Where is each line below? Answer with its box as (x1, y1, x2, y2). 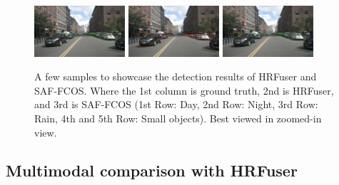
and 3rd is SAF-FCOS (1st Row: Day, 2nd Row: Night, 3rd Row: (34, 97, 318, 112)
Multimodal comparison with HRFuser (6, 159, 298, 181)
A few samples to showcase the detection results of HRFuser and (34, 69, 317, 84)
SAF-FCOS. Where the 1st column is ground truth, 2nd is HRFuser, (34, 83, 334, 97)
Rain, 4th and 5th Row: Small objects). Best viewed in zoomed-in (34, 110, 322, 125)
